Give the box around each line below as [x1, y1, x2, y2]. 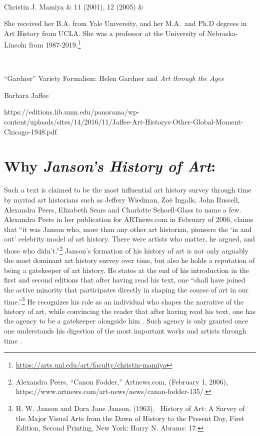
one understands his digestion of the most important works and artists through [4, 325, 246, 335]
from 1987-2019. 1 [28, 38, 81, 50]
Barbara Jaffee [4, 89, 49, 100]
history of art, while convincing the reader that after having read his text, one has [4, 305, 255, 316]
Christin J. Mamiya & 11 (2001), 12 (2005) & [4, 1, 144, 11]
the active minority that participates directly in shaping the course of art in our [4, 284, 248, 294]
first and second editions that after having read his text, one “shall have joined [4, 274, 245, 285]
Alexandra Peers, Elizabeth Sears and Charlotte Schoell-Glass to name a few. [4, 204, 241, 214]
